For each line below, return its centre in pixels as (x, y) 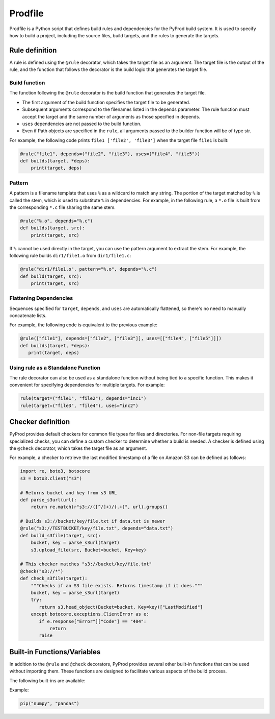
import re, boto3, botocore (55, 471)
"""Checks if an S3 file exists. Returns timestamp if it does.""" (117, 585)
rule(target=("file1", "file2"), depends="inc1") (83, 399)
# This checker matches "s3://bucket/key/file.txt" (86, 564)
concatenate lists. (28, 316)
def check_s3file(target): (54, 579)
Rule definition (33, 50)
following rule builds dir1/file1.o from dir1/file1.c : (70, 256)
